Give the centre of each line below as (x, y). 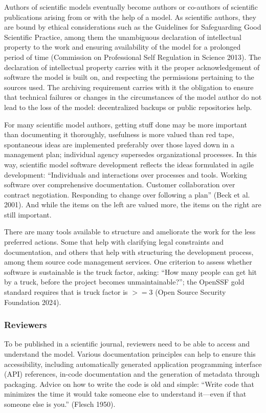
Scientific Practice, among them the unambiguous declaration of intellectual (123, 37)
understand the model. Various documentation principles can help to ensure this (130, 354)
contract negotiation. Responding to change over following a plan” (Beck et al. (127, 194)
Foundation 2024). (33, 302)
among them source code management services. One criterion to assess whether (128, 262)
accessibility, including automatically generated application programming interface (133, 364)
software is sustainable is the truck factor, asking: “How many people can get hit (131, 271)
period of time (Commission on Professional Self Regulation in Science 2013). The (133, 57)
